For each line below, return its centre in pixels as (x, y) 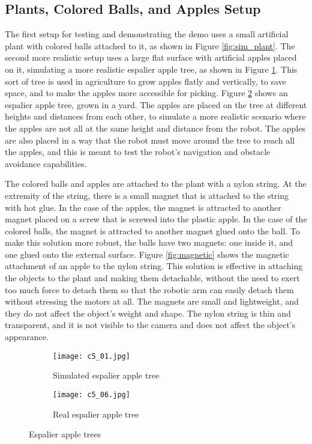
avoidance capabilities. (46, 163)
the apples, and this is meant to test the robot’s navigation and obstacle (138, 152)
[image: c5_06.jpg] (91, 394)
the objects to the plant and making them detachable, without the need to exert (152, 278)
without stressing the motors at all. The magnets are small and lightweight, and (152, 301)
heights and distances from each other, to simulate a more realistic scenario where (155, 116)
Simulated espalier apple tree (106, 375)
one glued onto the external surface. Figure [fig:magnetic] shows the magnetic (147, 254)
